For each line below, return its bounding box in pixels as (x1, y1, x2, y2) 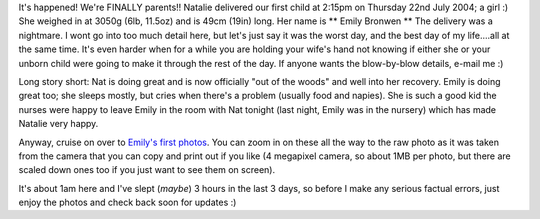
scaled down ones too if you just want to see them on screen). (18, 164, 275, 176)
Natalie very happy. (18, 118, 99, 130)
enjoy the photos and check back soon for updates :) (18, 196, 237, 209)
